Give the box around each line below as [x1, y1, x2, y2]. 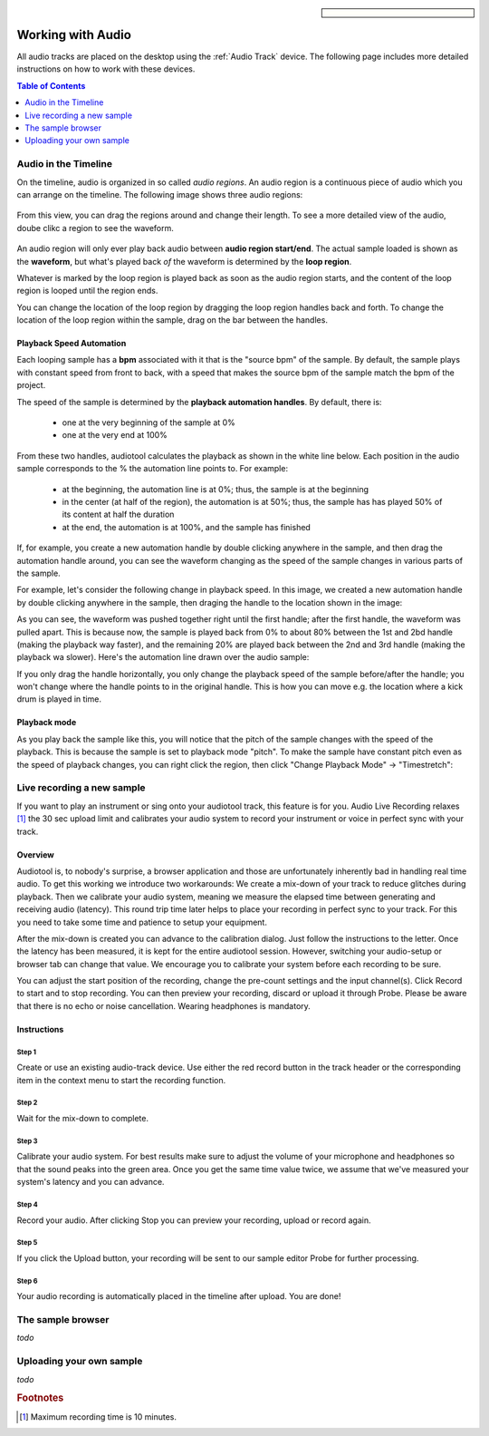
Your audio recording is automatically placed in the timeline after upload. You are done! [16, 1291, 341, 1302]
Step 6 [16, 1276, 38, 1286]
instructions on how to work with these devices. [16, 63, 196, 74]
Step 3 [16, 1136, 38, 1146]
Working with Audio [16, 27, 131, 43]
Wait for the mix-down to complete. [16, 1113, 149, 1123]
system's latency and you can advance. [16, 1177, 165, 1188]
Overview [16, 849, 54, 860]
